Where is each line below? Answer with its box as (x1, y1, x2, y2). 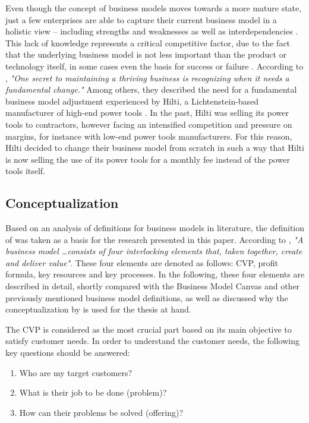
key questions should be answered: (5, 346, 130, 359)
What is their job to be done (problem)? (19, 386, 167, 399)
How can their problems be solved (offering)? (19, 406, 183, 418)
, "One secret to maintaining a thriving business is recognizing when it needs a (5, 71, 289, 84)
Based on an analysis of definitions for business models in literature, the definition (5, 222, 305, 234)
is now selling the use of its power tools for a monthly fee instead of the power (5, 153, 290, 165)
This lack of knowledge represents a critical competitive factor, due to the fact (5, 36, 291, 49)
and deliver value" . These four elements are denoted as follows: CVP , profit (5, 256, 279, 269)
